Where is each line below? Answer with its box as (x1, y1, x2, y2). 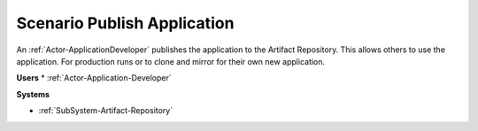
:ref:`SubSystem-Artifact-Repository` (38, 105, 173, 116)
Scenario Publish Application (16, 13, 235, 33)
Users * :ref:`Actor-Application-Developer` (16, 73, 172, 83)
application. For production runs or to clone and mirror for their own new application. (16, 56, 326, 66)
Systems (16, 89, 50, 99)
